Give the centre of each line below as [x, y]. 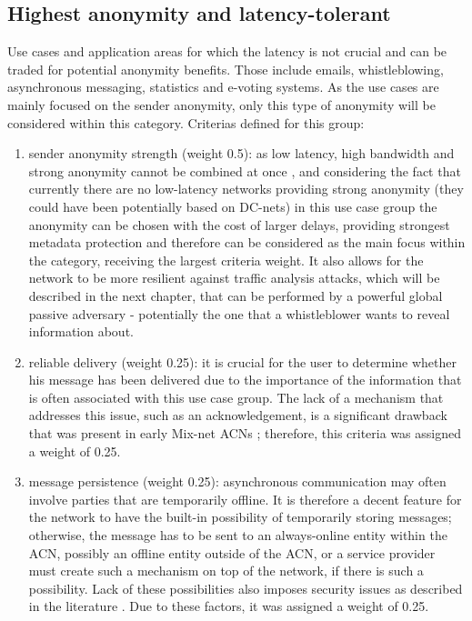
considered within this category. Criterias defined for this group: [186, 122]
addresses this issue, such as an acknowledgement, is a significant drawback [238, 415]
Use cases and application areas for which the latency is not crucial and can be [227, 51]
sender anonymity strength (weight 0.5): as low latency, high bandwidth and [241, 153]
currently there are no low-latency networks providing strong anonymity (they [246, 189]
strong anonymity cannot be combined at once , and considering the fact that [245, 170]
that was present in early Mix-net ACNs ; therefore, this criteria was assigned [245, 433]
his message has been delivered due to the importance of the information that [245, 380]
